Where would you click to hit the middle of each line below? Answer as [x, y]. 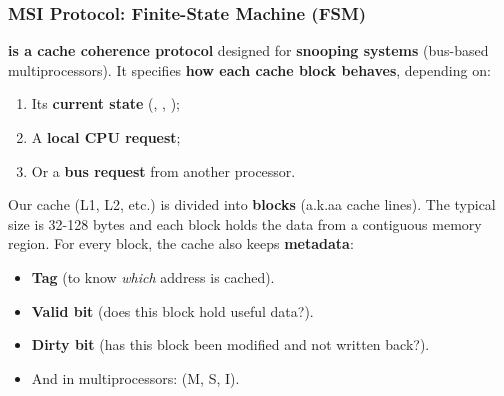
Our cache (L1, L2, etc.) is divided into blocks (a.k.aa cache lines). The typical [252, 204]
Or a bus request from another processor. [163, 170]
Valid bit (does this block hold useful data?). [172, 310]
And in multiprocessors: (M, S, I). [135, 377]
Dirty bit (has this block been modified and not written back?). [230, 344]
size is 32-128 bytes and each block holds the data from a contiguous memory [245, 223]
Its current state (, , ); [105, 103]
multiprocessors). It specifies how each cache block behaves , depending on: [249, 69]
